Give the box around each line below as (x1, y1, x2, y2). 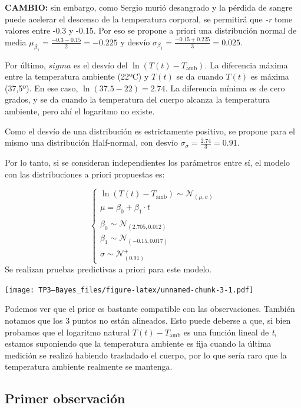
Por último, (5, 58, 46, 71)
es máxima (250, 70, 289, 83)
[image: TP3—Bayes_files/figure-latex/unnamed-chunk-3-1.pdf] (5, 285, 254, 294)
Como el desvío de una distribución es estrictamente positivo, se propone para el (5, 124, 295, 137)
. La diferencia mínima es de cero (165, 81, 285, 94)
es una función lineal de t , (183, 325, 277, 338)
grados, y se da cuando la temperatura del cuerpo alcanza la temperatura (5, 93, 270, 106)
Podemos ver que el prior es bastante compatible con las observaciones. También (5, 302, 295, 315)
